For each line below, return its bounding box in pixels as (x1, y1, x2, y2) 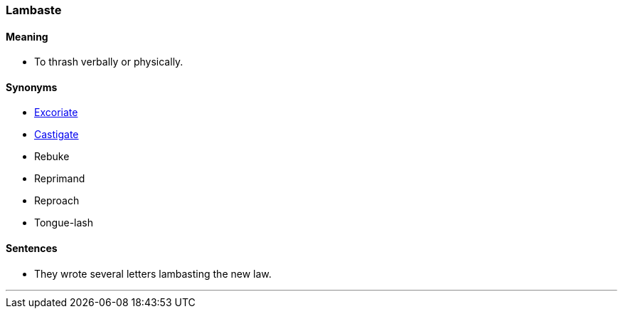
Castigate (34, 128, 79, 141)
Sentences (6, 242, 58, 255)
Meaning (6, 30, 48, 43)
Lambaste (6, 3, 62, 17)
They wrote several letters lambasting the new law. (34, 267, 272, 280)
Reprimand (34, 172, 85, 185)
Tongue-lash (34, 216, 93, 229)
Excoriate (34, 106, 78, 119)
